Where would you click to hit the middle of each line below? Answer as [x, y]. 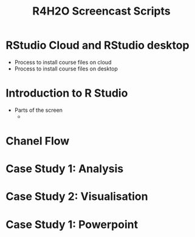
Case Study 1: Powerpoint [72, 225]
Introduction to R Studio [67, 93]
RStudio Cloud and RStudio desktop [97, 45]
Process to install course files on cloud [63, 62]
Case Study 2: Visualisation [77, 197]
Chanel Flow [38, 141]
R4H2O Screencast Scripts [101, 11]
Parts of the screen [39, 110]
